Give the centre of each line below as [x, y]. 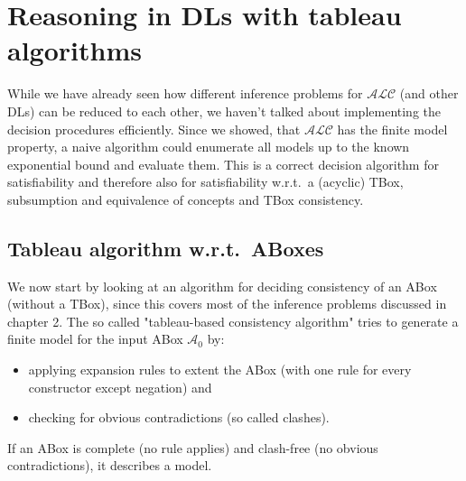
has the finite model [392, 129]
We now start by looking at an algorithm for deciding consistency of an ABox [222, 286]
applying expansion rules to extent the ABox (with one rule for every [220, 370]
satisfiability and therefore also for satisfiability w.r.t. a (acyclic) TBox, [205, 182]
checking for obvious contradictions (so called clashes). [179, 417]
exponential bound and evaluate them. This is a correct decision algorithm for [223, 164]
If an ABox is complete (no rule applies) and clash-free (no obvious [193, 447]
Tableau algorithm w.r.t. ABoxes [166, 248]
